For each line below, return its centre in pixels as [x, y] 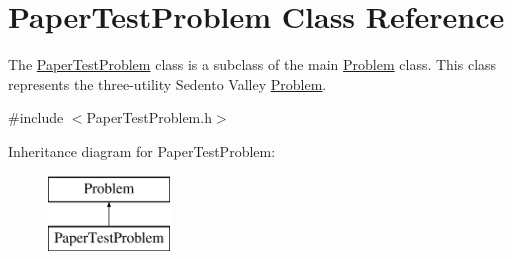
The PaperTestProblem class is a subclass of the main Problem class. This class [252, 64]
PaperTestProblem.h [149, 117]
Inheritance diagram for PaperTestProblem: [142, 150]
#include [36, 117]
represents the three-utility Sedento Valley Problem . [167, 83]
